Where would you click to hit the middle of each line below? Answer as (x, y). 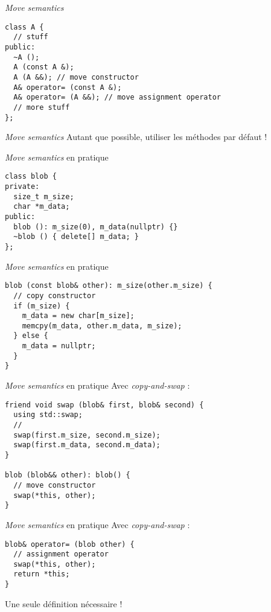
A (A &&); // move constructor (76, 77)
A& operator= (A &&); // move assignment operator (117, 97)
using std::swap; (48, 415)
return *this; (42, 574)
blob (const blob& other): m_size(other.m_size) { (109, 286)
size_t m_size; (44, 196)
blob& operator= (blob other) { (70, 544)
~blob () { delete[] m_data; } (76, 237)
